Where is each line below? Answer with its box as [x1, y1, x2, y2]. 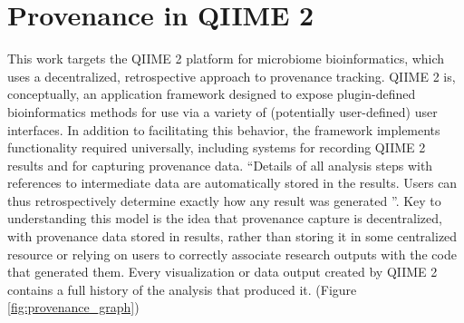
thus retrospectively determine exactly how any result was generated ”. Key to [7, 191, 441, 210]
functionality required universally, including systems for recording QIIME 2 [7, 138, 426, 157]
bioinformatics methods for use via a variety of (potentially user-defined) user [7, 102, 438, 121]
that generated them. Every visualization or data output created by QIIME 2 [7, 262, 438, 281]
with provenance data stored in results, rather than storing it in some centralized [7, 227, 458, 246]
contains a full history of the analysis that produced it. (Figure [7, 279, 357, 299]
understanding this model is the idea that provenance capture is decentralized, [7, 209, 442, 228]
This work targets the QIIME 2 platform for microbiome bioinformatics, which [7, 49, 445, 68]
